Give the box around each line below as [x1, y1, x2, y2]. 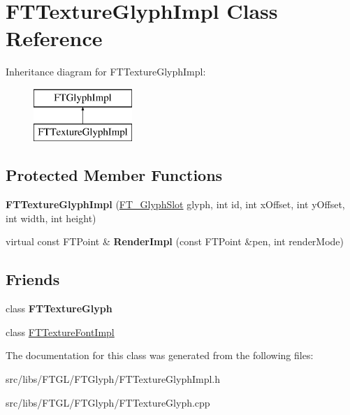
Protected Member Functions [6, 164, 223, 186]
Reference [6, 24, 103, 52]
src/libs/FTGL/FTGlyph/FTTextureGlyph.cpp [6, 395, 210, 409]
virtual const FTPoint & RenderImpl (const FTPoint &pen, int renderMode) [6, 234, 344, 249]
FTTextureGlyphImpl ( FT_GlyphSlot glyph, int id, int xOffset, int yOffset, [6, 197, 345, 212]
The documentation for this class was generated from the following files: [6, 348, 314, 363]
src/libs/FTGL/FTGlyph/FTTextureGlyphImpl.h [6, 372, 221, 386]
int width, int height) [6, 210, 96, 225]
